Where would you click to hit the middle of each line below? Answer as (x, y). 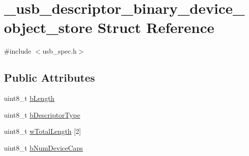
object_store (48, 27)
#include (18, 51)
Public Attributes (50, 78)
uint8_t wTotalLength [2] (42, 131)
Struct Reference (156, 27)
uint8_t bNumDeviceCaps (43, 147)
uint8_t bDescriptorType (42, 114)
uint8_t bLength (29, 98)
